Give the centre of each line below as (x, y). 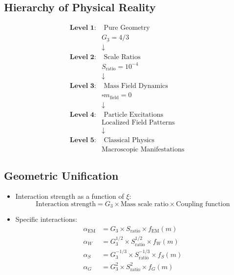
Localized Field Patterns (138, 122)
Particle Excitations (133, 115)
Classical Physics (129, 140)
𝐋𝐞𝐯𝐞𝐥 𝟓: (83, 140)
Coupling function (203, 204)
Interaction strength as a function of (70, 196)
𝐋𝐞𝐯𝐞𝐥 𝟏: (83, 28)
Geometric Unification (61, 176)
